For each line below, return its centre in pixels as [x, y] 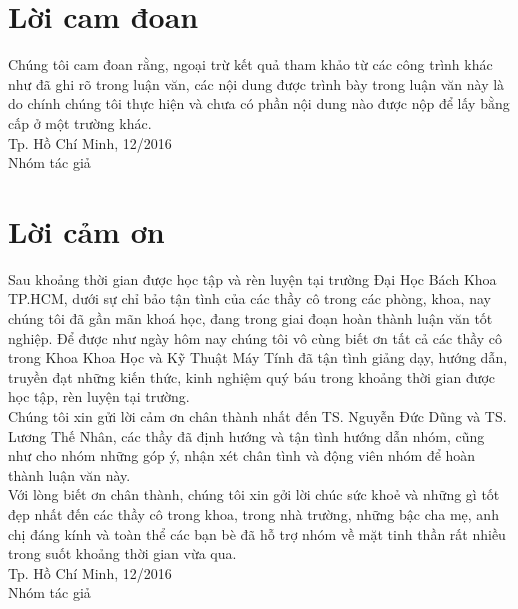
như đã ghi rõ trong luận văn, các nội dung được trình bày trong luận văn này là [256, 83]
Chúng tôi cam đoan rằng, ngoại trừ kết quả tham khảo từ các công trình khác [250, 64]
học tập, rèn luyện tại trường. [99, 396]
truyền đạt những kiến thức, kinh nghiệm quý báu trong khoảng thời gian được [252, 376]
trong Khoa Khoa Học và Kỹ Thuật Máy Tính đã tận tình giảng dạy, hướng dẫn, [258, 357]
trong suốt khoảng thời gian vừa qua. [122, 553]
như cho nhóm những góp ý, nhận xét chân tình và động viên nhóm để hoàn [242, 455]
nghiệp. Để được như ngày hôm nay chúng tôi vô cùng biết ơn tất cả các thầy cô [255, 337]
